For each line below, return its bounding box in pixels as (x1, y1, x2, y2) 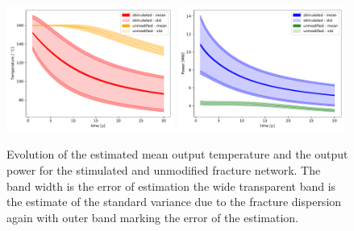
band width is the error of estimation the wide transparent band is (6, 177, 336, 194)
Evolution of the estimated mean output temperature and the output (6, 146, 348, 163)
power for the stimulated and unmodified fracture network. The (6, 162, 321, 178)
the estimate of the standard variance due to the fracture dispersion (6, 193, 342, 210)
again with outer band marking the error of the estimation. (6, 208, 298, 225)
